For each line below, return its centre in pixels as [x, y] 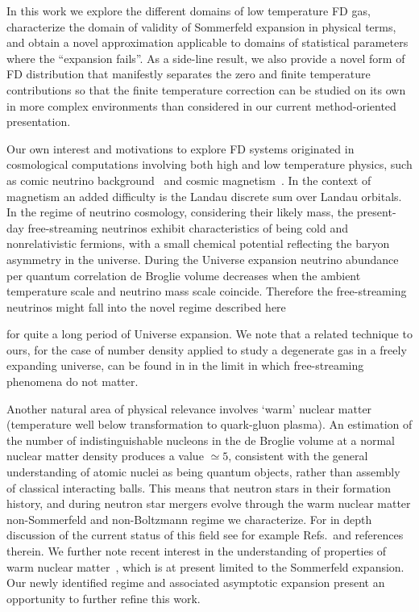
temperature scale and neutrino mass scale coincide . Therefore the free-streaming [207, 291]
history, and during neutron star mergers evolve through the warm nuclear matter [209, 503]
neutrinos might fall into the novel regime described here [146, 306]
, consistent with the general [298, 456]
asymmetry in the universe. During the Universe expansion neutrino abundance [203, 259]
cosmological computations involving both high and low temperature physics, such [209, 164]
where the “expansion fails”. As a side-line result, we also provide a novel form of [206, 58]
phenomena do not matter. [73, 381]
